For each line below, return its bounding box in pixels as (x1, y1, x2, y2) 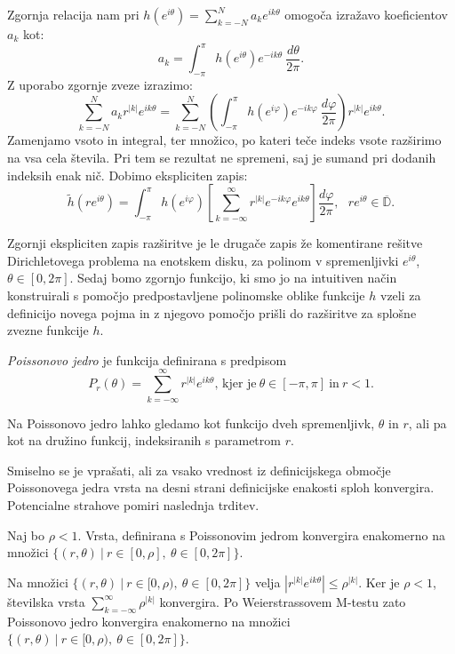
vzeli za (379, 286, 421, 305)
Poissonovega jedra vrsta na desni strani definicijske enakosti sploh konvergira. (7, 478, 435, 497)
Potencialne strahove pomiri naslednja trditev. (7, 495, 259, 514)
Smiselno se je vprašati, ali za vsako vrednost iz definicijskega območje (7, 460, 391, 479)
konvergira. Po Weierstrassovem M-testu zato (159, 592, 406, 610)
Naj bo (7, 525, 45, 544)
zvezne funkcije (7, 321, 89, 339)
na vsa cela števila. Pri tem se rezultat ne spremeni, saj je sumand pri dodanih (7, 148, 436, 167)
